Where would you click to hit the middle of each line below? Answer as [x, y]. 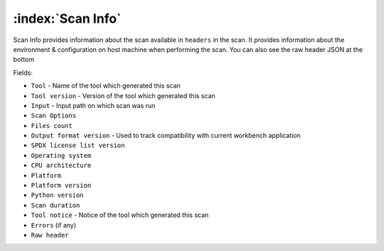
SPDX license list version [78, 145]
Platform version [61, 186]
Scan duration [55, 205]
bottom [24, 60]
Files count [52, 125]
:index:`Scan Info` [67, 18]
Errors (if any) [54, 225]
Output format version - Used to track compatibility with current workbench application [166, 136]
